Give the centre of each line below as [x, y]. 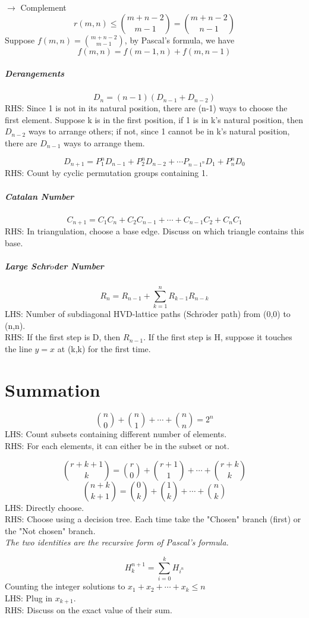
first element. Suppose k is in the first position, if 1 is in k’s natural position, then [154, 119]
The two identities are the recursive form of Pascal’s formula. [117, 542]
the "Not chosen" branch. [50, 530]
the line [18, 348]
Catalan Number [40, 196]
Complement [43, 7]
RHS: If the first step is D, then [63, 337]
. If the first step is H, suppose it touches [218, 337]
